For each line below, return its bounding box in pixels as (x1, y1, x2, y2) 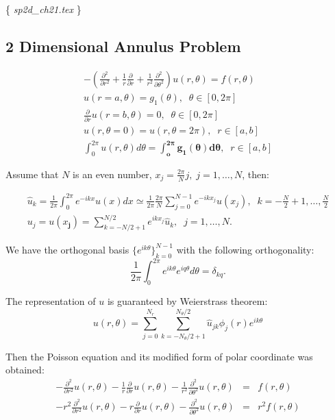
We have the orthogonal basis (5, 242, 129, 256)
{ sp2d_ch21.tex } (5, 2, 82, 16)
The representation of (5, 294, 96, 308)
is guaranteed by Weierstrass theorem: (107, 294, 268, 308)
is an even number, (73, 166, 152, 181)
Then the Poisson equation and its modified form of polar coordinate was (5, 349, 313, 363)
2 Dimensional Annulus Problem (5, 35, 241, 56)
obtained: (5, 362, 45, 377)
